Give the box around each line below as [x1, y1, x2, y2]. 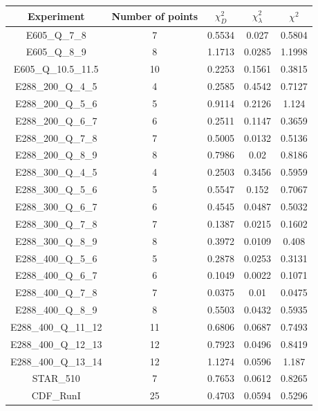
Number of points [111, 8, 198, 23]
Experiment [27, 8, 85, 23]
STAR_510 [32, 371, 80, 385]
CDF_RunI [31, 388, 81, 403]
